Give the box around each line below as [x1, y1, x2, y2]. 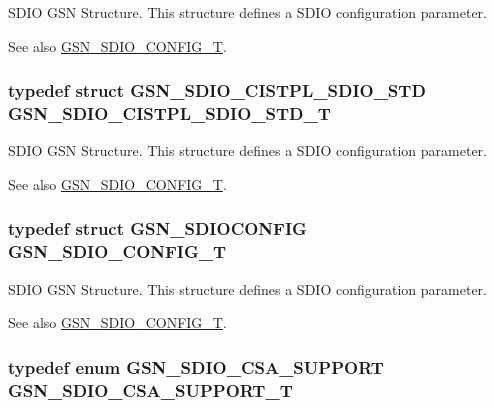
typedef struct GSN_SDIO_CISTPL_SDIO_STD [8, 78, 426, 103]
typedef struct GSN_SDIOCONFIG [8, 216, 307, 241]
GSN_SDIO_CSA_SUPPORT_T [8, 377, 293, 402]
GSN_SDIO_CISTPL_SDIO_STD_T [8, 101, 331, 126]
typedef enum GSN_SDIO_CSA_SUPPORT [8, 354, 384, 379]
